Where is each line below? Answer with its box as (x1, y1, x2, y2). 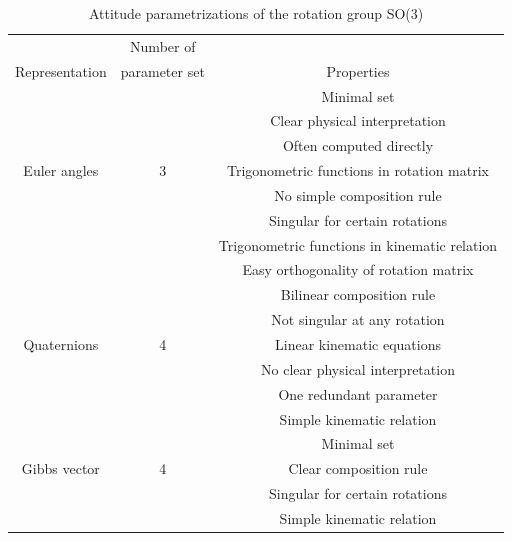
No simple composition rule (274, 184, 442, 205)
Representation (15, 60, 107, 81)
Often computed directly (282, 135, 434, 156)
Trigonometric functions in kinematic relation (218, 234, 498, 255)
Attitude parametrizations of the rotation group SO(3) (88, 3, 424, 23)
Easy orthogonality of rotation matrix (242, 259, 474, 280)
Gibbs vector (21, 458, 100, 479)
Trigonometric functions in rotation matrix (226, 160, 489, 181)
